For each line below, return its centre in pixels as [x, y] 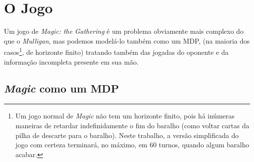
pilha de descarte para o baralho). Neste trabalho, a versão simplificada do [127, 135]
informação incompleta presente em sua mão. [71, 61]
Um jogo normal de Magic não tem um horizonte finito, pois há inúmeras [125, 116]
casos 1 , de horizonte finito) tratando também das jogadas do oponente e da [116, 51]
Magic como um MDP [62, 88]
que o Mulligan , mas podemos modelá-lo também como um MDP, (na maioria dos [127, 40]
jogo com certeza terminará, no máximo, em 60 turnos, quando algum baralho [132, 145]
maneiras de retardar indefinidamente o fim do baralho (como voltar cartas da [132, 125]
